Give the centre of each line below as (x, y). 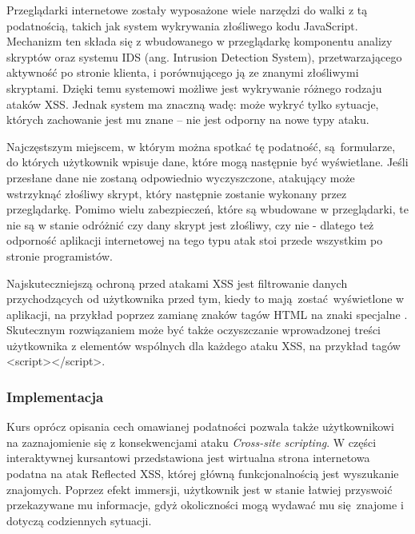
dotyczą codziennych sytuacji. (79, 520)
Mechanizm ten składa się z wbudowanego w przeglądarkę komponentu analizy (200, 41)
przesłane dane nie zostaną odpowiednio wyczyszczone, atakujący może (181, 177)
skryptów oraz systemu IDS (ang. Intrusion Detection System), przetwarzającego (204, 56)
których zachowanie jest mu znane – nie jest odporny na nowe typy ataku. (188, 120)
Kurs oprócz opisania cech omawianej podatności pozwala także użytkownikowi (200, 426)
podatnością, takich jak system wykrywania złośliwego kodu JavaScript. (182, 25)
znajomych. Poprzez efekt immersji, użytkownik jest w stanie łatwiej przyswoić (200, 489)
